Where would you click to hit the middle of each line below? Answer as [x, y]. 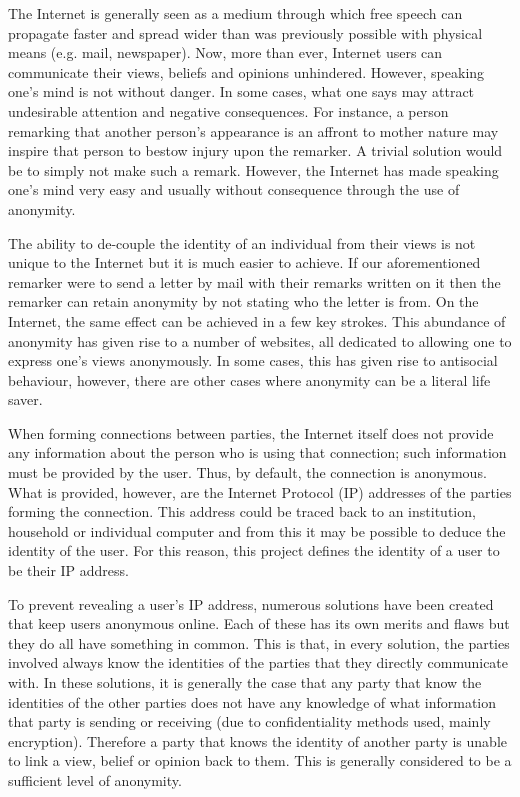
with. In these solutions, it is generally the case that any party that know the [245, 682]
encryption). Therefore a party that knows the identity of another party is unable [257, 740]
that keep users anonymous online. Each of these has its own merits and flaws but [259, 623]
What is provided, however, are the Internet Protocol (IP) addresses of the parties [260, 491]
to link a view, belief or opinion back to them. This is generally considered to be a [260, 760]
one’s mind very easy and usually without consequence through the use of [234, 189]
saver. [25, 399]
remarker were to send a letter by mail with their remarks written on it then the [254, 281]
